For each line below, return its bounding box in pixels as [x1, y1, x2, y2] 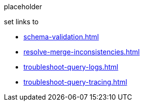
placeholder [4, 2, 42, 11]
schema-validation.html [23, 33, 99, 41]
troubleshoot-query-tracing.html [23, 78, 127, 86]
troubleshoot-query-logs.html [23, 63, 119, 71]
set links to [4, 17, 39, 26]
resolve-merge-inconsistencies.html [23, 48, 140, 56]
